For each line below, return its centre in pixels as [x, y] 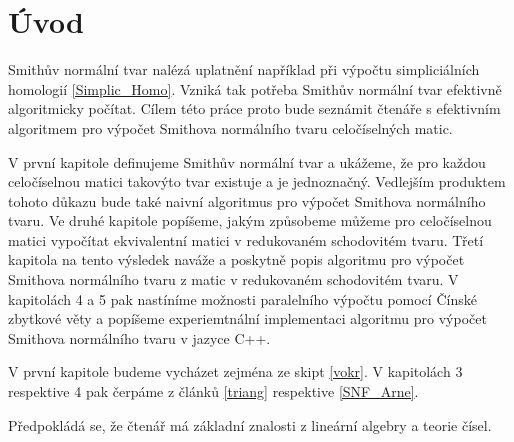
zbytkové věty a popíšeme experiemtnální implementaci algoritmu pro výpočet [247, 318]
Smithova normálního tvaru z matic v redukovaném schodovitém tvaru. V [233, 279]
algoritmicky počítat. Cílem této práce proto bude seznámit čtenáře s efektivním [254, 108]
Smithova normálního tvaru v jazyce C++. [139, 337]
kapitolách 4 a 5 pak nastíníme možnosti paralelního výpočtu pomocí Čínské [242, 298]
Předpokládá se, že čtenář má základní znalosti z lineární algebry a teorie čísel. [250, 424]
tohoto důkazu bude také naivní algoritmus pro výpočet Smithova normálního [247, 200]
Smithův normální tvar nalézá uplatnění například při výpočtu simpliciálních [244, 69]
